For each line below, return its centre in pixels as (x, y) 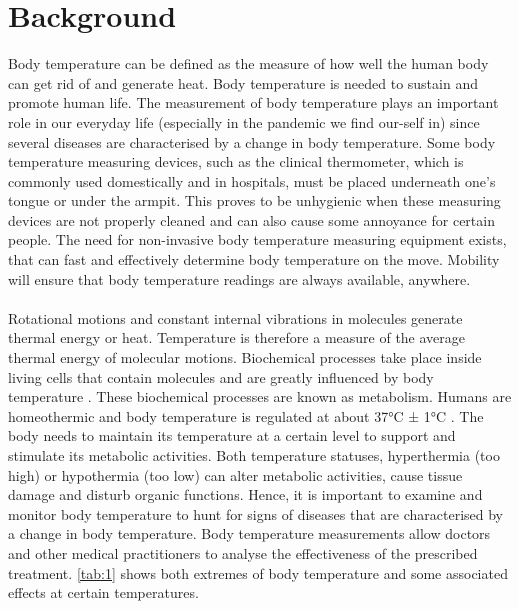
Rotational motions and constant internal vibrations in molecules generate (235, 317)
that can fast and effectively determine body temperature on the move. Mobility (254, 259)
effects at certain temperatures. (103, 592)
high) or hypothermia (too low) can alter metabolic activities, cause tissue (235, 474)
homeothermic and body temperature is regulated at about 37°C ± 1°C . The (246, 415)
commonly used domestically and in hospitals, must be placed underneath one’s (252, 180)
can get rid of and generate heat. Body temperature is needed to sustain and (243, 82)
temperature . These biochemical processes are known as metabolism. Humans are (260, 396)
